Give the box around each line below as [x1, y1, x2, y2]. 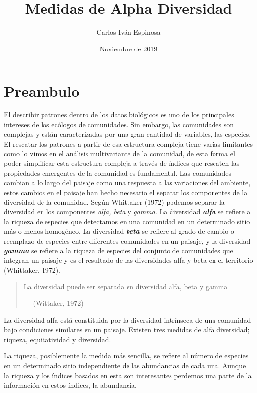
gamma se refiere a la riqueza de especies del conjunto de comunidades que [4, 245, 233, 255]
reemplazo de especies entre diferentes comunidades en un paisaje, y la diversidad [4, 235, 251, 246]
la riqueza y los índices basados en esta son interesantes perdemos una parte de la [4, 370, 252, 380]
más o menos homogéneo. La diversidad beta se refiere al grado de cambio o [4, 226, 234, 236]
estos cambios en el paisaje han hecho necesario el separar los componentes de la [4, 187, 248, 197]
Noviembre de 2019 [99, 43, 158, 53]
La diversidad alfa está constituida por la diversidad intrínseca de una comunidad [4, 314, 251, 325]
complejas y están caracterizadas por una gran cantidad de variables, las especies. [4, 129, 251, 139]
